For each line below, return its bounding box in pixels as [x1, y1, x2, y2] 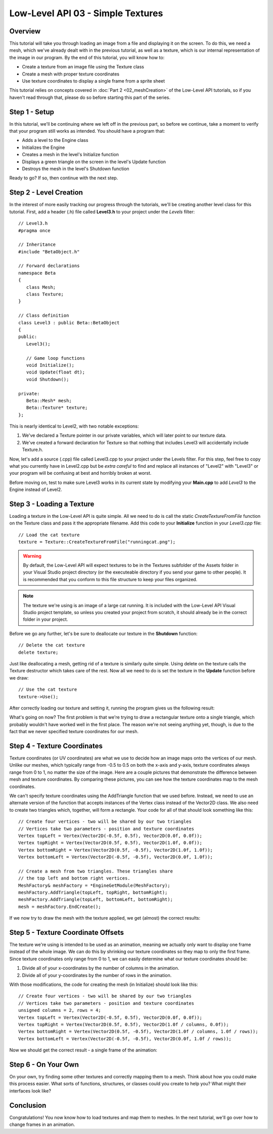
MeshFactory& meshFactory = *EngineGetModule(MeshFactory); [18, 882, 170, 888]
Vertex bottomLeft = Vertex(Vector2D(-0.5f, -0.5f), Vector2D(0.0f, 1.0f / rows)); [18, 1036, 232, 1041]
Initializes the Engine [22, 144, 65, 150]
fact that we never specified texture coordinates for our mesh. [9, 729, 139, 735]
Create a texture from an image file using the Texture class [22, 64, 144, 70]
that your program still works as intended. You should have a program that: [9, 128, 165, 134]
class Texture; [26, 291, 64, 297]
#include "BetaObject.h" [18, 249, 80, 254]
